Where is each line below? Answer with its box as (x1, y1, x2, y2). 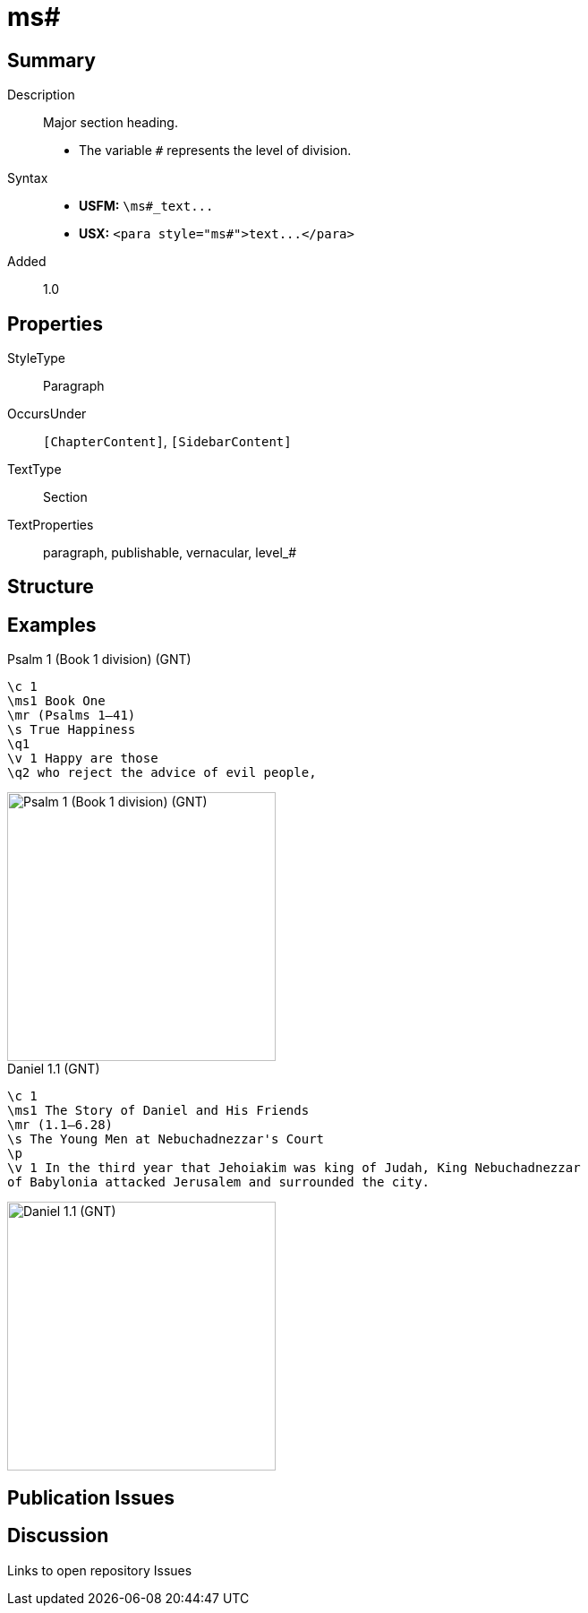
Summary (7, 48, 96, 72)
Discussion (7, 1524, 109, 1548)
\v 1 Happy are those (7, 751, 158, 766)
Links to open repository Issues (7, 1562, 192, 1578)
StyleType (7, 350, 65, 367)
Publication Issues (7, 1486, 175, 1509)
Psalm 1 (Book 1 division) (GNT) (7, 651, 192, 668)
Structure (7, 575, 94, 599)
